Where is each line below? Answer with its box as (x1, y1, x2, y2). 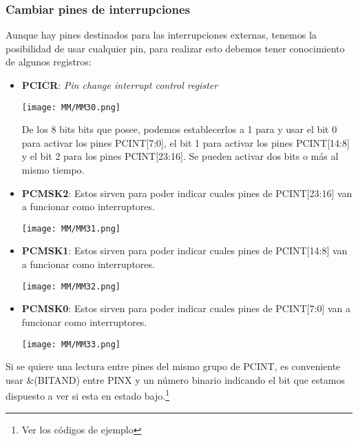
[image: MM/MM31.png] (21, 223, 120, 234)
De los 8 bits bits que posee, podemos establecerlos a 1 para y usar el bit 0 (21, 122, 337, 136)
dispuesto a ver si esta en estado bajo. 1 (6, 387, 170, 402)
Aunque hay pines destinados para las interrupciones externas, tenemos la (6, 28, 317, 42)
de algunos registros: (6, 54, 92, 69)
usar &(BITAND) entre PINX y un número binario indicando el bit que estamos (6, 372, 345, 387)
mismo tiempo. (21, 163, 85, 177)
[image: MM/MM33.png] (21, 339, 120, 349)
